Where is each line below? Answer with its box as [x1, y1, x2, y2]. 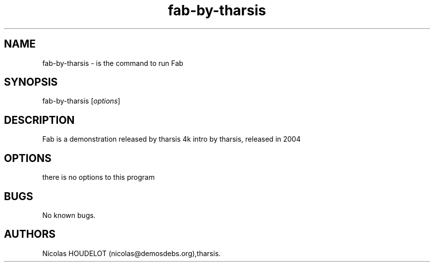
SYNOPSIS [4, 76, 58, 89]
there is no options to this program [42, 173, 155, 182]
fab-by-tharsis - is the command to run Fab [42, 58, 183, 67]
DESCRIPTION [4, 113, 75, 126]
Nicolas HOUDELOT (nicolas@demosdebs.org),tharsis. [42, 249, 221, 258]
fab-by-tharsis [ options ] [42, 97, 120, 106]
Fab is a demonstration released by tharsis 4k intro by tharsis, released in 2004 [42, 135, 301, 144]
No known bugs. [42, 211, 96, 219]
